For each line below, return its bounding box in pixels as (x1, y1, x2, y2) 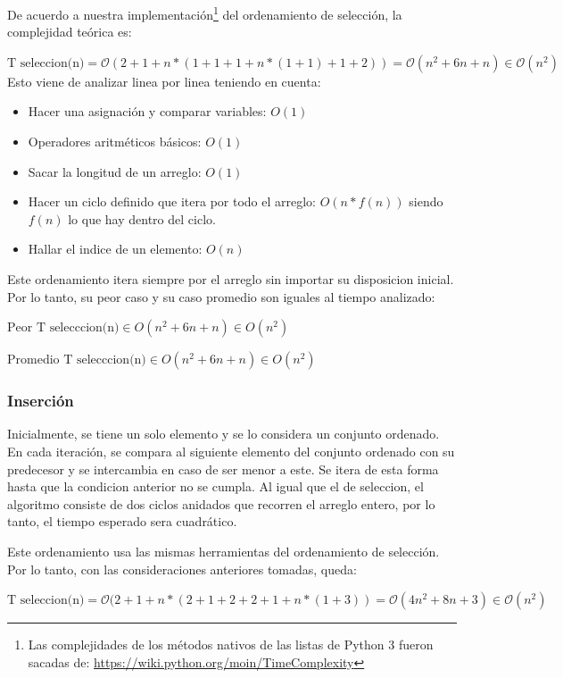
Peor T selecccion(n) (7, 322, 120, 335)
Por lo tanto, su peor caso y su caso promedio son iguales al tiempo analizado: (7, 287, 435, 306)
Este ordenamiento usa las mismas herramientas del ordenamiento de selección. (7, 541, 440, 560)
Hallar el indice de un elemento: (28, 239, 203, 258)
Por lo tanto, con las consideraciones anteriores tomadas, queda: (7, 559, 357, 578)
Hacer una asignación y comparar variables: (28, 102, 267, 121)
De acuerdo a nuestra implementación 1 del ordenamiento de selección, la (7, 3, 402, 23)
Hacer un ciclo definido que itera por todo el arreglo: (28, 192, 317, 211)
